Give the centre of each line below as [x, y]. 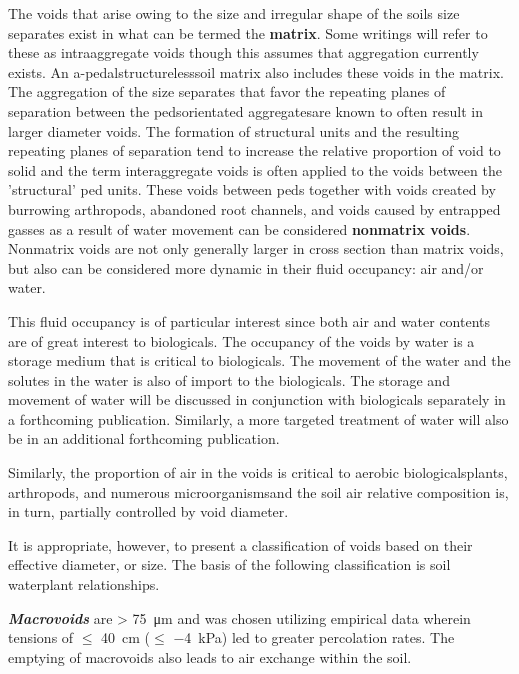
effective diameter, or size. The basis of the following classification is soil [229, 564]
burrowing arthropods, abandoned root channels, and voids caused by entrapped [254, 208]
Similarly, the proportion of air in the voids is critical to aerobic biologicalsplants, [258, 472]
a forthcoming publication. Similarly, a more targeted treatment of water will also [258, 418]
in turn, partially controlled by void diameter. [148, 511]
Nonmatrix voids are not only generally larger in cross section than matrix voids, [256, 248]
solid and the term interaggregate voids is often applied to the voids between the [255, 169]
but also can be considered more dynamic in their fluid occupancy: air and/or [246, 267]
